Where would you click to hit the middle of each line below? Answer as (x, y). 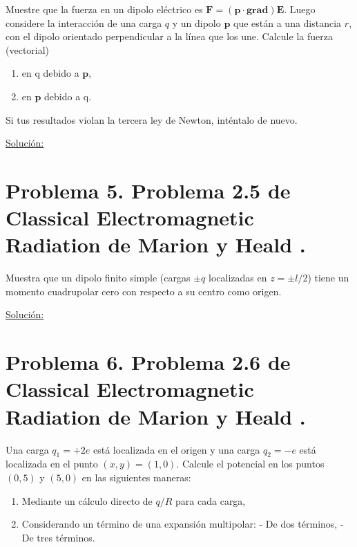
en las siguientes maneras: (136, 477)
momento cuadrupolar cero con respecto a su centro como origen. (144, 291)
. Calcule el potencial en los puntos (250, 464)
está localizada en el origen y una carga (177, 449)
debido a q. (68, 96)
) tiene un (328, 278)
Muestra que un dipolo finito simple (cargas (98, 278)
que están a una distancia (288, 22)
